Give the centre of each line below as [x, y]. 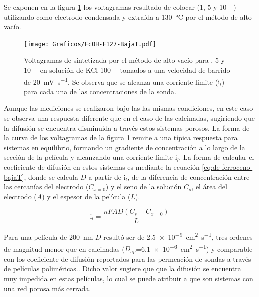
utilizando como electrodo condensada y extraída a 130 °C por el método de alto [128, 16]
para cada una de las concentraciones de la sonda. [100, 91]
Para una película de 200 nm [49, 237]
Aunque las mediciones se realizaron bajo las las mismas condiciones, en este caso [129, 108]
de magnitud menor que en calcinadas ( [64, 249]
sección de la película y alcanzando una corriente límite [89, 157]
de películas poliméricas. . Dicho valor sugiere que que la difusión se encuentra [123, 269]
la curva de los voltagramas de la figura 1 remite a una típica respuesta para [121, 137]
